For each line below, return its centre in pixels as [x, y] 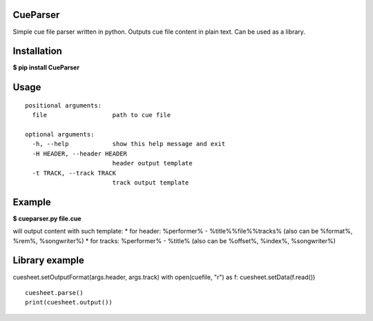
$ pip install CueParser [46, 68]
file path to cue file [102, 115]
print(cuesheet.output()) [69, 302]
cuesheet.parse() [54, 292]
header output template [152, 163]
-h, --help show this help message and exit [129, 144]
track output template [151, 182]
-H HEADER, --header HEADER [80, 154]
